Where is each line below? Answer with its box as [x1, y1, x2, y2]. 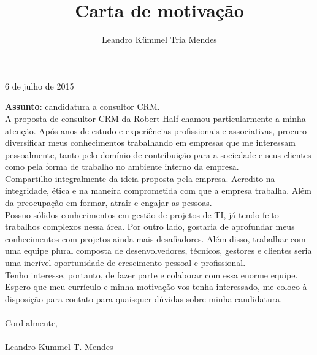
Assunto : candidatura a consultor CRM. [5, 100, 160, 113]
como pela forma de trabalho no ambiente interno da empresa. [5, 160, 239, 173]
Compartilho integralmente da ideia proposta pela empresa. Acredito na [5, 172, 275, 185]
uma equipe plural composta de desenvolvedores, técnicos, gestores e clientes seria [5, 244, 312, 257]
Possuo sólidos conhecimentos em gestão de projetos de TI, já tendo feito [5, 208, 279, 221]
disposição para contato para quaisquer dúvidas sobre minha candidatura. [5, 292, 283, 305]
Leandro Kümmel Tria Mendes [102, 33, 217, 46]
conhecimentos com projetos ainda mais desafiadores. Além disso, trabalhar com [5, 232, 306, 245]
